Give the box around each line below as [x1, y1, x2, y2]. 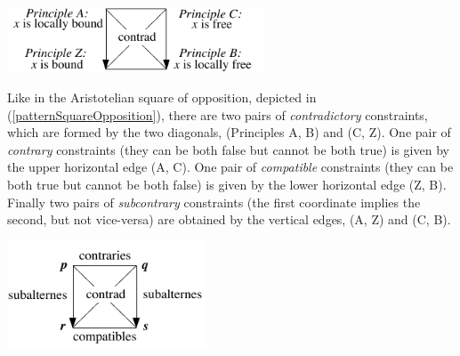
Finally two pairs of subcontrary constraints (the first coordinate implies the [7, 192, 421, 211]
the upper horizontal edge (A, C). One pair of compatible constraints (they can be [7, 158, 454, 176]
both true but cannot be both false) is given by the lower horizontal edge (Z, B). [7, 175, 447, 194]
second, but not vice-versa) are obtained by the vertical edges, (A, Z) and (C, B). [7, 210, 451, 229]
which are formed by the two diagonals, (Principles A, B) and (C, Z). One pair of [7, 123, 451, 142]
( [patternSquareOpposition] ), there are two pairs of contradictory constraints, [7, 105, 428, 124]
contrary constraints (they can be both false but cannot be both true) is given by [7, 140, 449, 158]
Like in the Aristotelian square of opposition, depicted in [7, 88, 317, 107]
